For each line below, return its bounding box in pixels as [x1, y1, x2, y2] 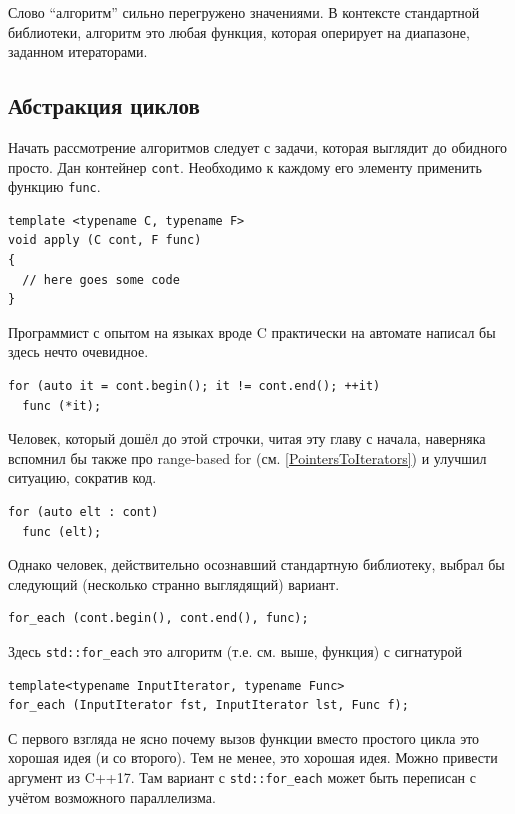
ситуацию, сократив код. [8, 467, 157, 488]
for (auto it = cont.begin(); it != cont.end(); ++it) [8, 379, 381, 394]
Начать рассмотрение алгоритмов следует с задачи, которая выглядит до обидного [8, 136, 508, 157]
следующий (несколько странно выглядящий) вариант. [8, 573, 340, 594]
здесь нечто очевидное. [8, 341, 149, 362]
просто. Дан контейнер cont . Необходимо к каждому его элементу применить [8, 156, 482, 177]
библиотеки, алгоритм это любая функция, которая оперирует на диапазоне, [8, 21, 470, 42]
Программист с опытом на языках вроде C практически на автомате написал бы [8, 321, 496, 342]
